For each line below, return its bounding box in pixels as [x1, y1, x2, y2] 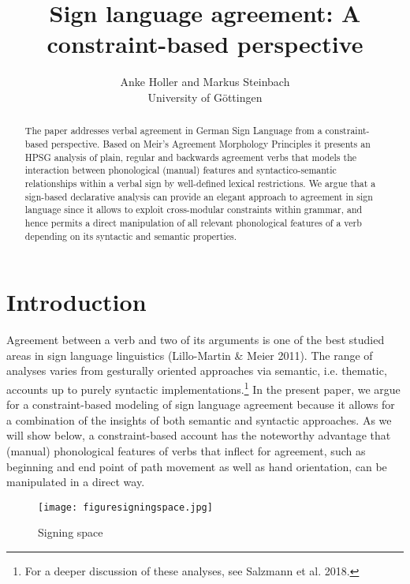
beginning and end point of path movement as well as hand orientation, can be [6, 458, 387, 474]
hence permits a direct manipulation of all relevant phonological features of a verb [24, 215, 362, 229]
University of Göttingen [147, 88, 263, 105]
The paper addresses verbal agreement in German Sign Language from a [24, 124, 322, 137]
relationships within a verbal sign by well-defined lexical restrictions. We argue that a [24, 176, 376, 189]
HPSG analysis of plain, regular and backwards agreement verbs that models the [24, 150, 357, 163]
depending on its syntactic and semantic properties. [24, 229, 237, 242]
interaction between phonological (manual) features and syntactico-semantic [24, 163, 337, 177]
